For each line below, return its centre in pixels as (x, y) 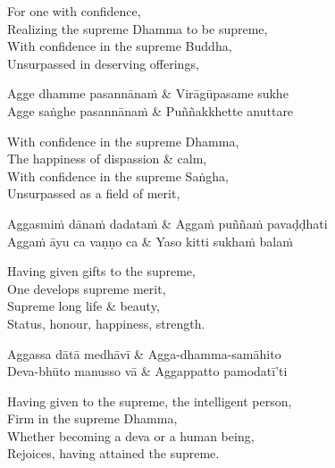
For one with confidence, (74, 11)
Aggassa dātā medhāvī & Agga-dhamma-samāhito (144, 353)
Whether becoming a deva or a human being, (131, 435)
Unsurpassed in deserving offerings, (103, 63)
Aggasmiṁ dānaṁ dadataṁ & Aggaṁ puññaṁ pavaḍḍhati (167, 223)
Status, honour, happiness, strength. (106, 323)
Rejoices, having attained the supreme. (113, 453)
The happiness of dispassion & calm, (107, 159)
